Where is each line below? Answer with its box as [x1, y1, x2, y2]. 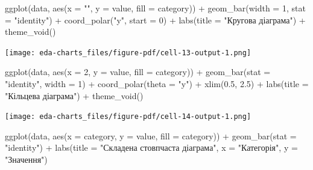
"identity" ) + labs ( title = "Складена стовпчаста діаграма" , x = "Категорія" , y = [5, 141, 298, 154]
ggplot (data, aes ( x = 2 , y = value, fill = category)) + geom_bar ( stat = [5, 65, 271, 78]
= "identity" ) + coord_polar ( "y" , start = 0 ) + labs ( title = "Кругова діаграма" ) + [5, 13, 306, 26]
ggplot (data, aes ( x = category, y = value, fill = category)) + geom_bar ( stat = [5, 129, 297, 142]
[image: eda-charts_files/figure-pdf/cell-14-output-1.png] [5, 112, 251, 121]
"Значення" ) [5, 153, 48, 166]
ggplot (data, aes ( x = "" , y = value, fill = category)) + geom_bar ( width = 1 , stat [5, 2, 306, 14]
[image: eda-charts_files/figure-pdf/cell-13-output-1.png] [5, 48, 251, 57]
